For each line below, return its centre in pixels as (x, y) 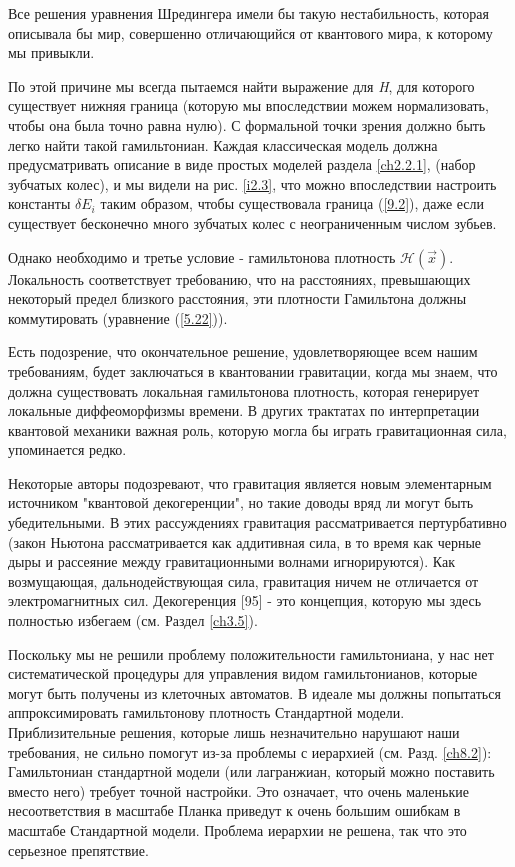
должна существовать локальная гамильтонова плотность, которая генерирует (244, 390)
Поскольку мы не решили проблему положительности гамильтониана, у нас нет (251, 653)
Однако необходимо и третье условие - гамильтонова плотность (202, 256)
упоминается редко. (67, 449)
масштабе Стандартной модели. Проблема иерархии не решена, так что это (237, 829)
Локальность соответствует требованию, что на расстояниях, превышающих (239, 278)
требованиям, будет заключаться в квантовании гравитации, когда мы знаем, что (253, 370)
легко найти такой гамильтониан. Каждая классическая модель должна (223, 144)
